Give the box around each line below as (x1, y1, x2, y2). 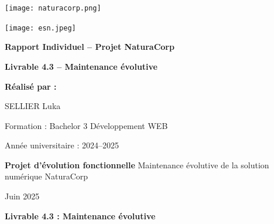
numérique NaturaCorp (5, 170, 88, 182)
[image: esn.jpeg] (5, 23, 76, 32)
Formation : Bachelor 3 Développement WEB (5, 119, 168, 131)
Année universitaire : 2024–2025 (5, 139, 119, 151)
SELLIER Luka (5, 100, 61, 112)
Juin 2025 (5, 190, 40, 202)
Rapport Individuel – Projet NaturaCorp (5, 40, 174, 53)
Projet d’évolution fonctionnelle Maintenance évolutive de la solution (5, 158, 269, 171)
